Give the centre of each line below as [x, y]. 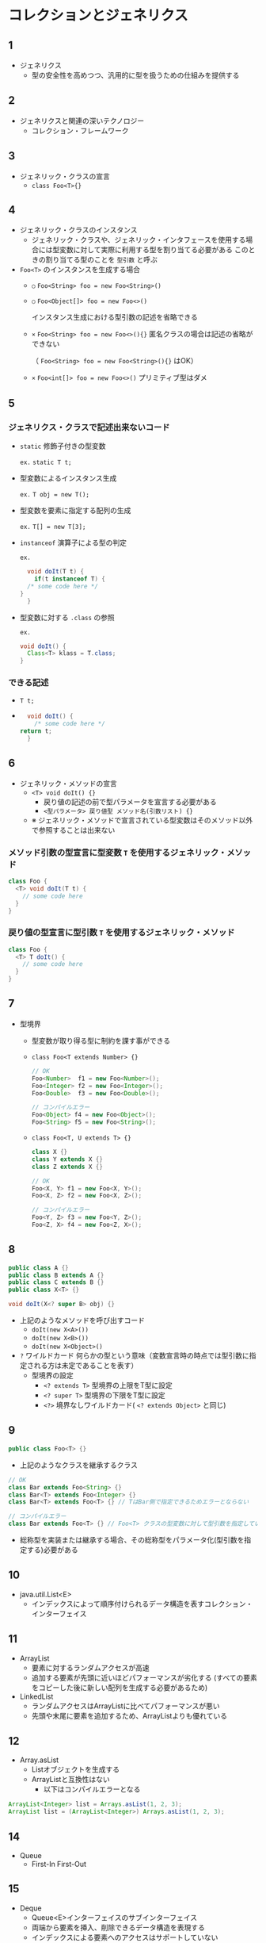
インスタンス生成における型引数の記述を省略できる [114, 317]
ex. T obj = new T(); [54, 495]
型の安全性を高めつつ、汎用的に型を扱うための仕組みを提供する [135, 75]
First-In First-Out [59, 1864]
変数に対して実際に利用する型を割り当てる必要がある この [154, 250]
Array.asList [39, 1760]
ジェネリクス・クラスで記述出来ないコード [89, 427]
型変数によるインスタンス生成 [68, 478]
